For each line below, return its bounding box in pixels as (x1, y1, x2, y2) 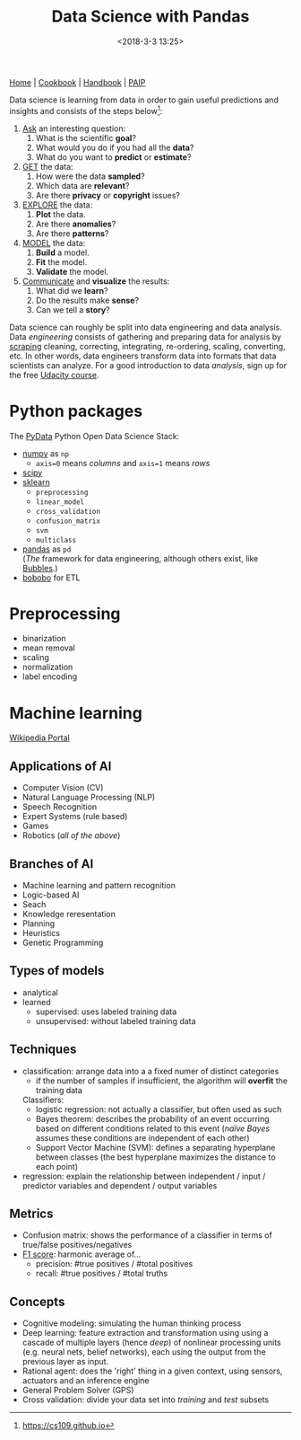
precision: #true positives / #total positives (35, 1259, 193, 1269)
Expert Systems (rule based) (21, 811, 128, 822)
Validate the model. (35, 266, 109, 277)
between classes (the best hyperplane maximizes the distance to (35, 1152, 276, 1162)
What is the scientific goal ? (35, 132, 137, 143)
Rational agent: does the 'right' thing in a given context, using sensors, (21, 1365, 283, 1376)
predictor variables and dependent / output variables (21, 1179, 218, 1191)
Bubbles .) (21, 562, 58, 573)
